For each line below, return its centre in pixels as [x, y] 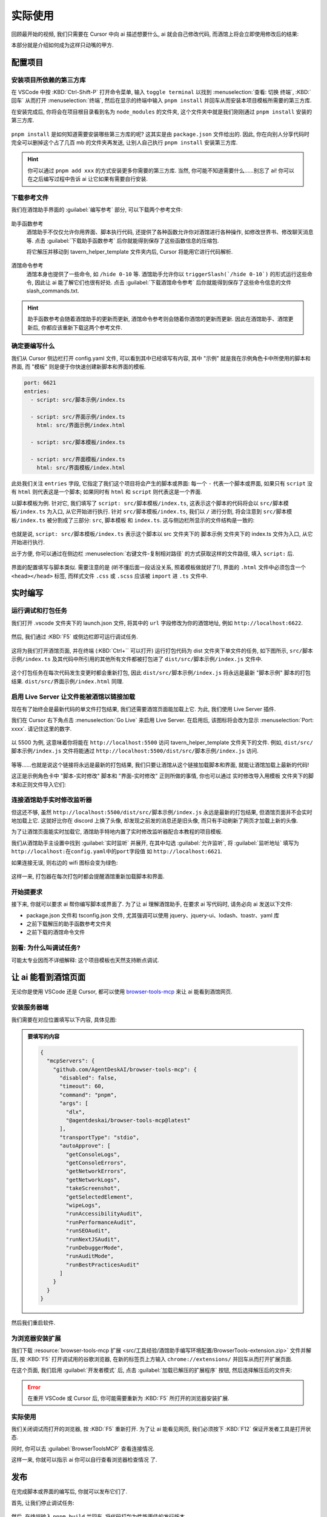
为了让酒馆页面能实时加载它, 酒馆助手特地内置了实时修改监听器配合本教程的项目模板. [117, 832]
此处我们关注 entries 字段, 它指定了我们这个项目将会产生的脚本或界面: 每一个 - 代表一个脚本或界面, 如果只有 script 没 [162, 484]
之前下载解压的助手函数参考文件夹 [69, 924]
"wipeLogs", [83, 1205]
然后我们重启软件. [33, 1323]
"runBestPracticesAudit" [102, 1265]
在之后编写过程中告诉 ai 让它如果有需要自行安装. [88, 179]
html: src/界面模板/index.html [81, 468]
